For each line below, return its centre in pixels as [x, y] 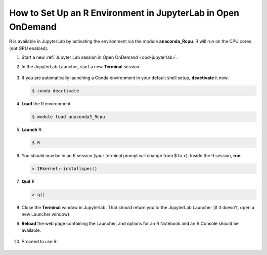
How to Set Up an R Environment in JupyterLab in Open [124, 13]
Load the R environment [46, 103]
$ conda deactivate [55, 91]
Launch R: [32, 129]
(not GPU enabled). [29, 48]
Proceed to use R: [40, 242]
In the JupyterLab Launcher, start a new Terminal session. [81, 66]
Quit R [28, 181]
